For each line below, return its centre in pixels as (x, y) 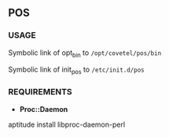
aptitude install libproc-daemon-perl (67, 124)
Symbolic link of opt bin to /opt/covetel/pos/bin (85, 53)
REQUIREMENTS (40, 92)
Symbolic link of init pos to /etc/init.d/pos (77, 70)
